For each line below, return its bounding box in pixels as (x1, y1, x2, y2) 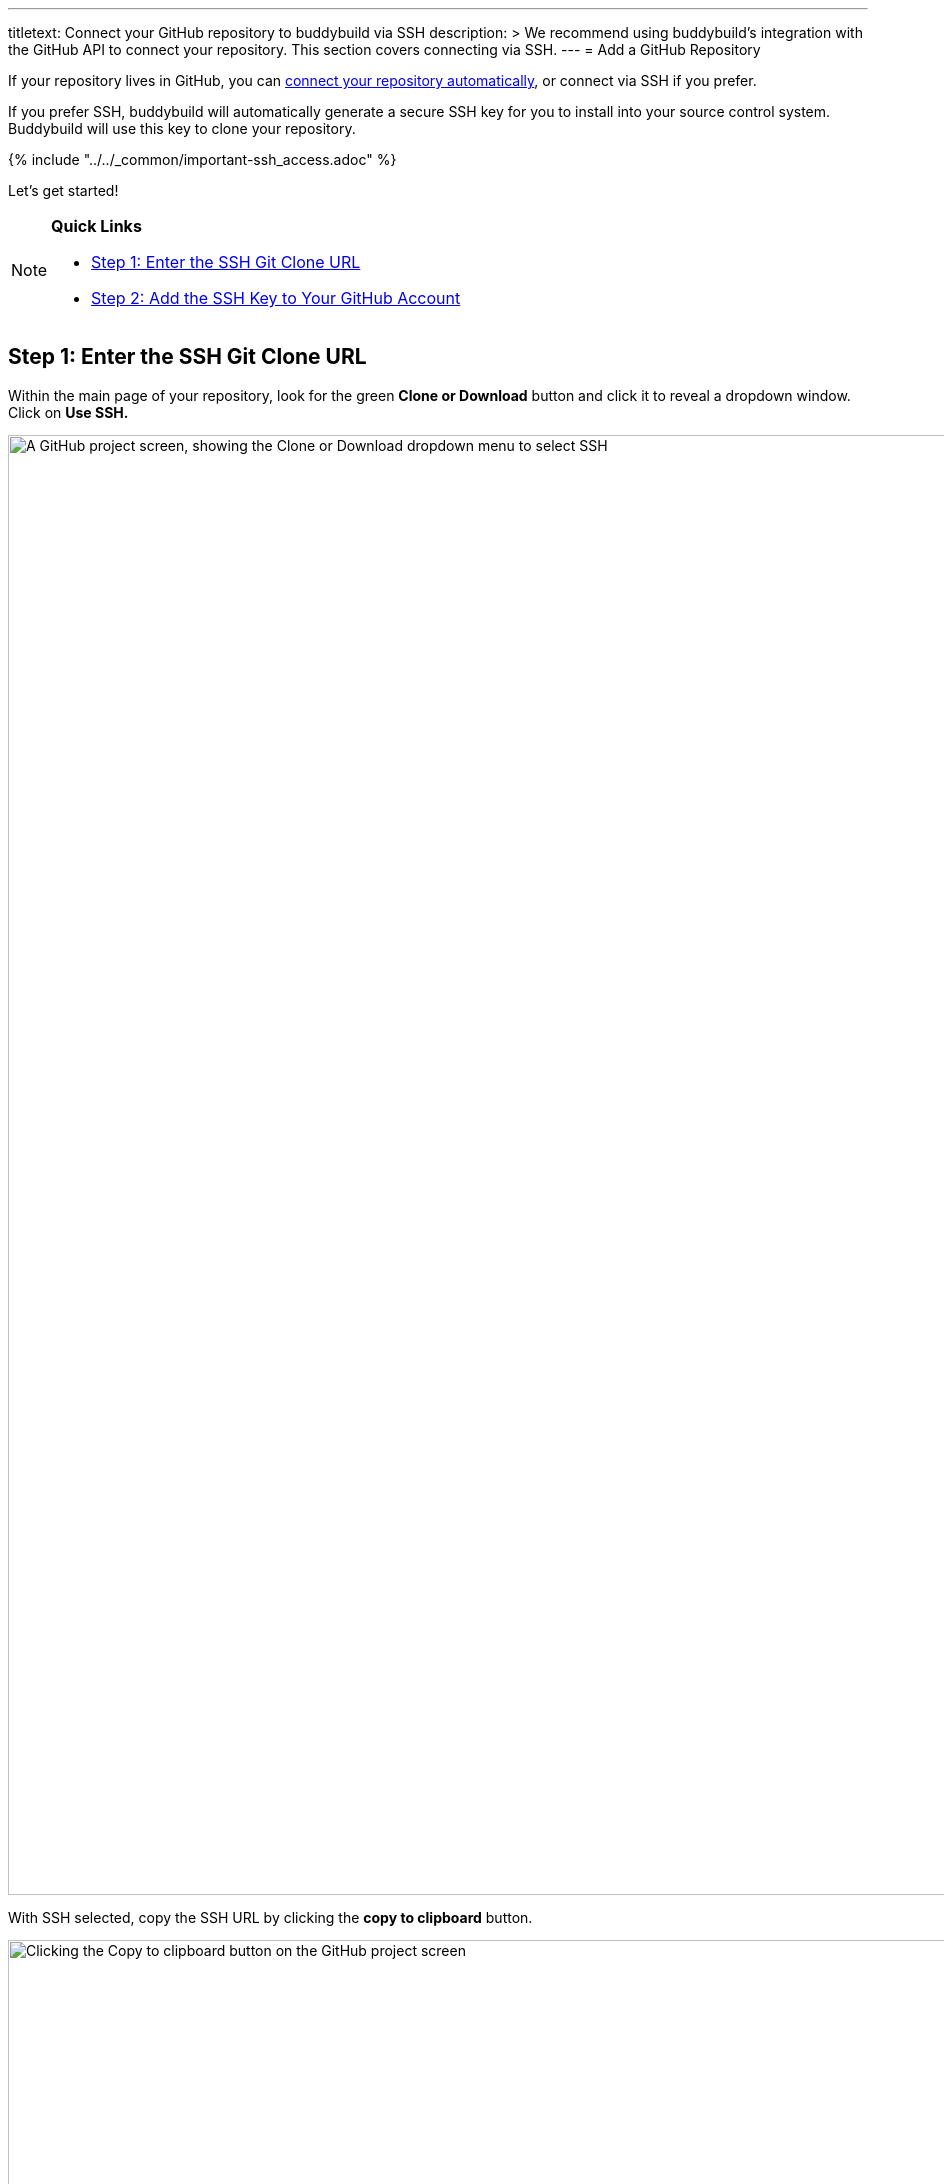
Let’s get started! (8, 182, 119, 199)
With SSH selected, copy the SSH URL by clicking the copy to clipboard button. (8, 1908, 533, 1926)
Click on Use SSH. (8, 403, 129, 421)
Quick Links (51, 216, 142, 236)
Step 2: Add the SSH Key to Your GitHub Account (91, 288, 461, 308)
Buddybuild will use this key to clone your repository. (8, 120, 356, 137)
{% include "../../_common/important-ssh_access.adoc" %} (8, 151, 397, 168)
